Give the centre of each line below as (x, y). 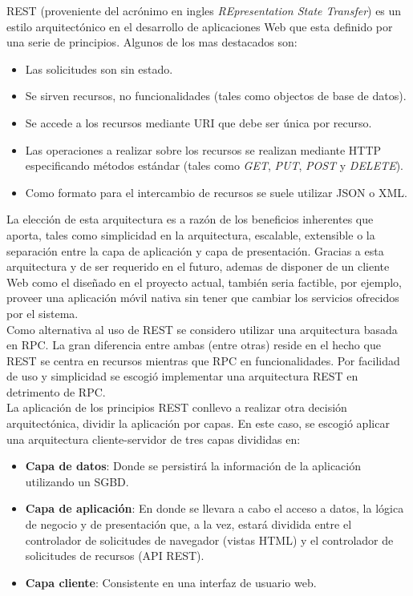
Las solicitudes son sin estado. (99, 68)
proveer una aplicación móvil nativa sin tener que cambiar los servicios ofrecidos (203, 298)
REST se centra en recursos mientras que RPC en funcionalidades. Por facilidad (203, 360)
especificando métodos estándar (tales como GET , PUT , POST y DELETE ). (215, 165)
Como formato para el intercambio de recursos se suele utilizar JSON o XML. (216, 192)
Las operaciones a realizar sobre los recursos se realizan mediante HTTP (203, 149)
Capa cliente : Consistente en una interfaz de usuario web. (171, 582)
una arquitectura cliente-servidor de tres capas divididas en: (154, 439)
